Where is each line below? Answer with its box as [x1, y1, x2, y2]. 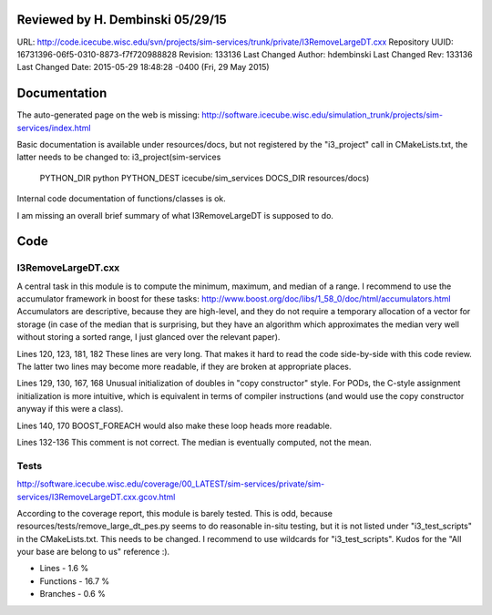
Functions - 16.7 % [39, 575, 110, 587]
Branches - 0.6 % [39, 589, 107, 600]
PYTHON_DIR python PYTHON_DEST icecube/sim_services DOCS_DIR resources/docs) [39, 172, 370, 183]
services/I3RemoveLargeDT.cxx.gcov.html [16, 491, 176, 502]
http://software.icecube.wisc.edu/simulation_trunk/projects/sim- [201, 109, 444, 120]
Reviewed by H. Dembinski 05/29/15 [16, 12, 227, 27]
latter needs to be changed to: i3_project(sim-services [16, 151, 221, 163]
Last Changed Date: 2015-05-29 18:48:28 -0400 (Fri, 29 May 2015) [16, 62, 270, 73]
